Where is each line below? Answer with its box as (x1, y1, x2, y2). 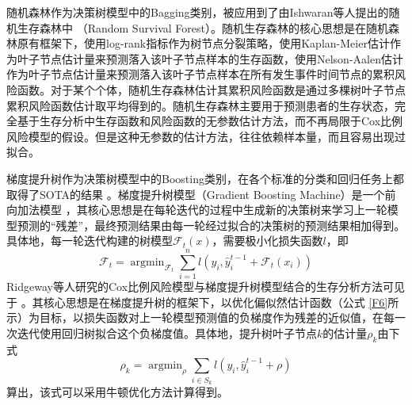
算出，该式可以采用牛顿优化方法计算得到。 (6, 383, 228, 399)
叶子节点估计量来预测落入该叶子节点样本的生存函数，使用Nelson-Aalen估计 (17, 50, 403, 67)
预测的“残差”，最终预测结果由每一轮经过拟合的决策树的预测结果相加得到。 (17, 216, 406, 233)
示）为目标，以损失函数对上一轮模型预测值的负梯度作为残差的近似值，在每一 (6, 309, 406, 326)
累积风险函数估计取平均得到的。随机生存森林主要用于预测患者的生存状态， (6, 97, 395, 113)
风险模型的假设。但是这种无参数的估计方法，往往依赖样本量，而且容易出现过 (6, 128, 406, 144)
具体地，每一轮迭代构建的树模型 (6, 232, 173, 249)
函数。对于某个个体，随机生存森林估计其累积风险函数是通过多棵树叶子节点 (17, 81, 406, 97)
